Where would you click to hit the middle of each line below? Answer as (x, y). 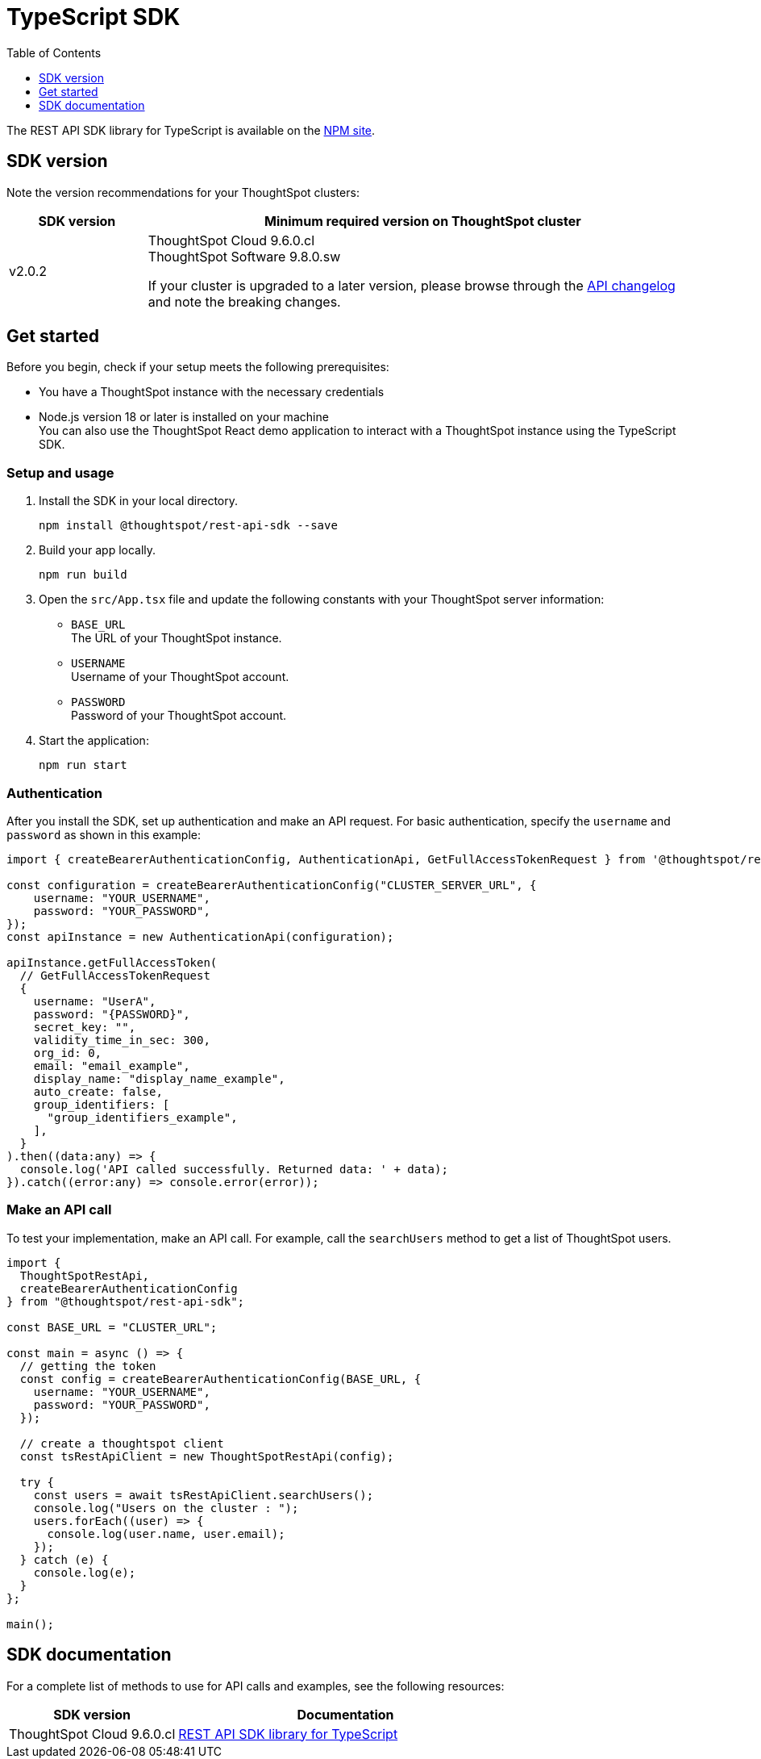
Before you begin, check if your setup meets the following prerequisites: (198, 367)
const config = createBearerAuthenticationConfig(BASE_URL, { (220, 1379)
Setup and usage (60, 472)
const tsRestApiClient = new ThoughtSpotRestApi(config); (207, 1456)
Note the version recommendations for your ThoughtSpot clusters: (183, 192)
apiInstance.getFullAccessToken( (112, 962)
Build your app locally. (98, 550)
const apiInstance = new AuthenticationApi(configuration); (200, 936)
